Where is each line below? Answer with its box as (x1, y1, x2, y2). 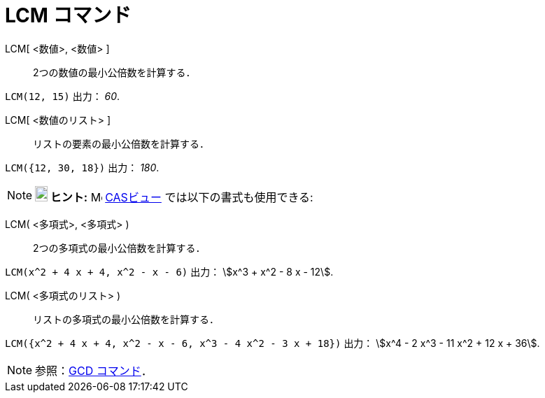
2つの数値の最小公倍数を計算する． (33, 66, 196, 78)
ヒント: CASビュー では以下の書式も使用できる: (50, 190, 313, 204)
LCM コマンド (5, 3, 132, 27)
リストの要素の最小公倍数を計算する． (33, 137, 209, 150)
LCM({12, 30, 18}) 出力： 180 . (5, 161, 160, 173)
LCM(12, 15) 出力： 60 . (5, 90, 120, 102)
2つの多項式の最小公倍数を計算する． (33, 241, 206, 254)
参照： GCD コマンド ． (35, 363, 153, 378)
